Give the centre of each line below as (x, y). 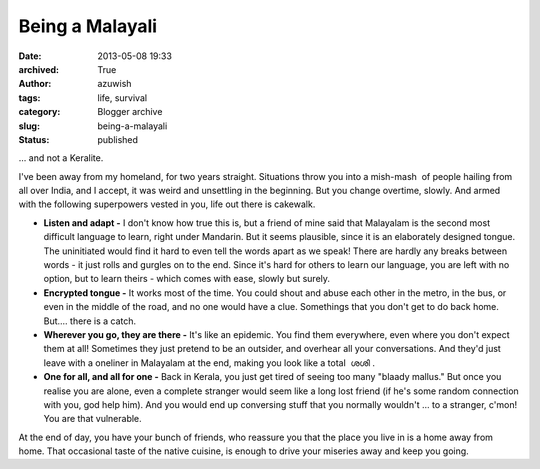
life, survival (122, 97)
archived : (39, 69)
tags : (29, 97)
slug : (29, 126)
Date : (30, 56)
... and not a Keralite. (61, 158)
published (118, 139)
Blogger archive (130, 112)
